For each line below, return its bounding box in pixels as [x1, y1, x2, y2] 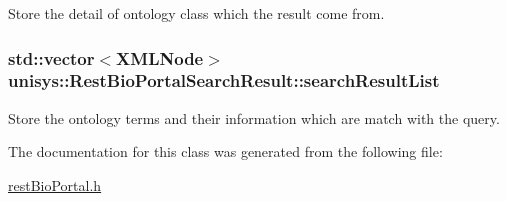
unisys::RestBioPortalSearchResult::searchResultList [8, 68, 440, 93]
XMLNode [116, 45, 204, 70]
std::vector [8, 45, 95, 70]
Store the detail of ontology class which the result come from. [8, 3, 385, 23]
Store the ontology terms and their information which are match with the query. [8, 107, 500, 128]
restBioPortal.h [8, 174, 102, 195]
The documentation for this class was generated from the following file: [8, 141, 443, 162]
